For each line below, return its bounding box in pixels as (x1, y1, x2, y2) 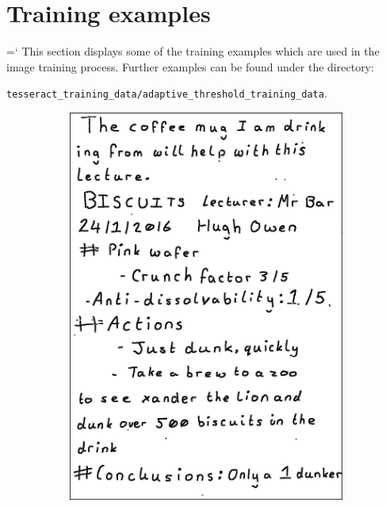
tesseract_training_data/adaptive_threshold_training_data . (6, 85, 327, 102)
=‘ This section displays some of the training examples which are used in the (6, 43, 380, 59)
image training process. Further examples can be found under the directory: (6, 58, 374, 75)
